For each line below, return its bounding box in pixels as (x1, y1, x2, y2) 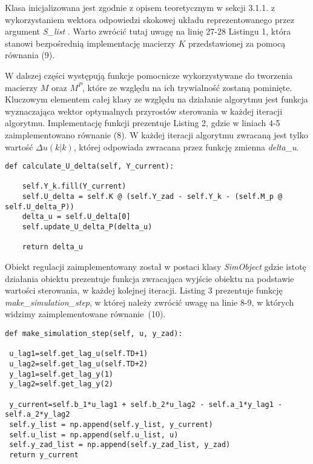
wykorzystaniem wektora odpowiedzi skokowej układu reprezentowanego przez (5, 13, 294, 25)
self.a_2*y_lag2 (5, 410, 70, 419)
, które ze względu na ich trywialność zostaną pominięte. (82, 81, 292, 93)
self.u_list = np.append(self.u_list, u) (9, 430, 179, 439)
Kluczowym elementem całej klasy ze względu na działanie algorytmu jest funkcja (5, 93, 308, 106)
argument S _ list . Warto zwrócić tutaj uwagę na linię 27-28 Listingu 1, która (5, 25, 291, 38)
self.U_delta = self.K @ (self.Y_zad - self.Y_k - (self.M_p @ (22, 192, 283, 201)
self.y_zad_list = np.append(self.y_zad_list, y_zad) (9, 440, 231, 449)
